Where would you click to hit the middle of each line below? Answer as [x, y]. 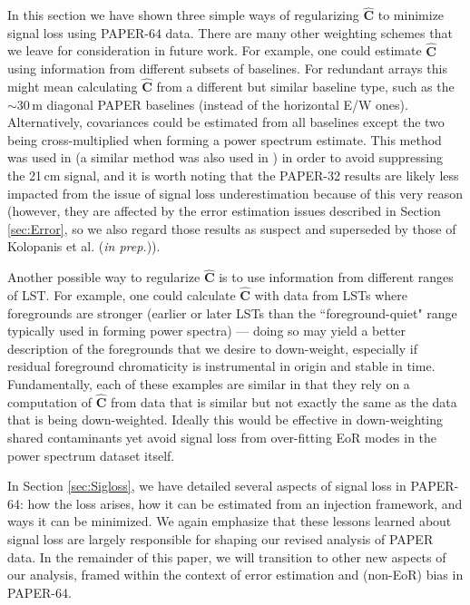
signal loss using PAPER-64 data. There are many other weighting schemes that [230, 32]
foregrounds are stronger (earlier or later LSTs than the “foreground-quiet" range [232, 312]
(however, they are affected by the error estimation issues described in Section [224, 211]
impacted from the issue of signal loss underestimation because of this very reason [235, 193]
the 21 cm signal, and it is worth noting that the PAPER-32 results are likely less [233, 175]
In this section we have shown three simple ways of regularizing [183, 15]
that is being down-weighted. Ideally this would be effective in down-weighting [225, 420]
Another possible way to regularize [104, 277]
